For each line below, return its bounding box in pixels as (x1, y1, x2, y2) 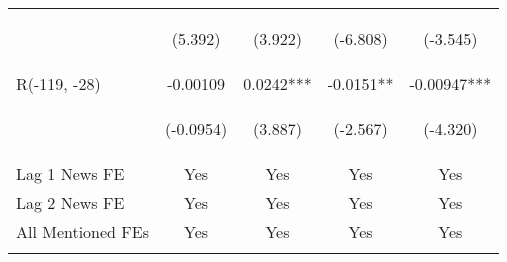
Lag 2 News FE (16, 191, 125, 214)
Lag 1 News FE (16, 162, 125, 185)
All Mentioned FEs (16, 220, 149, 243)
